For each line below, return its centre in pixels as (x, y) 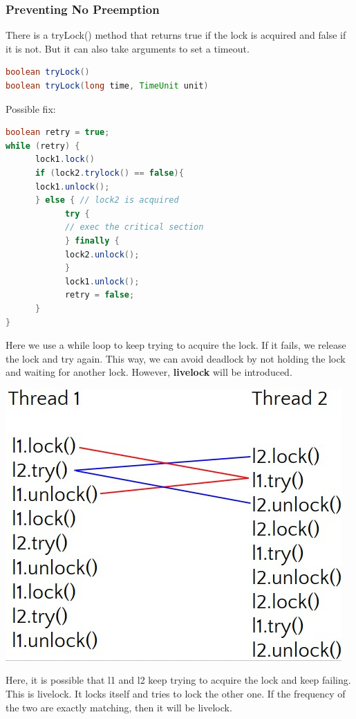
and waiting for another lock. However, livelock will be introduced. (149, 372)
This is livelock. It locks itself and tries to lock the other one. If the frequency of (176, 694)
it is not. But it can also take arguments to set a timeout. (128, 48)
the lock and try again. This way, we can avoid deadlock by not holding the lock (176, 358)
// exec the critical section (134, 227)
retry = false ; (100, 295)
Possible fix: (31, 108)
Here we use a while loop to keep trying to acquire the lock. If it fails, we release (176, 345)
